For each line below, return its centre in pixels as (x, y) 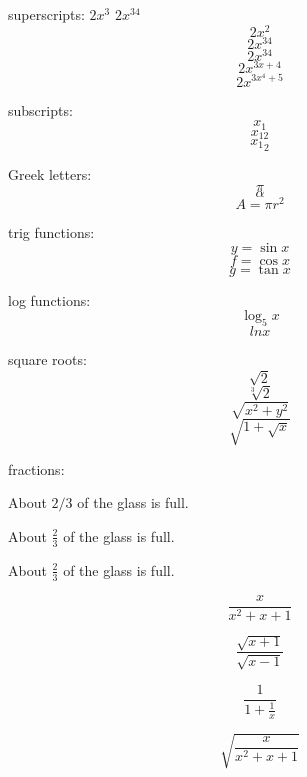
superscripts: (46, 14)
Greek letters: (50, 174)
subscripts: (40, 109)
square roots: (47, 358)
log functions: (49, 299)
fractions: (36, 468)
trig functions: (51, 231)
